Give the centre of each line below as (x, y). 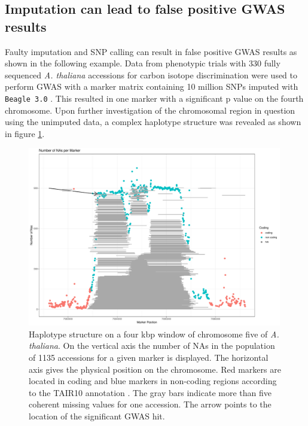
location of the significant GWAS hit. (97, 416)
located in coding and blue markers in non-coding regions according (153, 381)
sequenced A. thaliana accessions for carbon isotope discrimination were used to (151, 74)
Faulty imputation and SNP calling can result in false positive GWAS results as (151, 51)
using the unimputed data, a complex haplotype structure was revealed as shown (153, 122)
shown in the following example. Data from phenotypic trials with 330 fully (143, 63)
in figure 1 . (25, 133)
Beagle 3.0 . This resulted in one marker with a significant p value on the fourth (154, 98)
